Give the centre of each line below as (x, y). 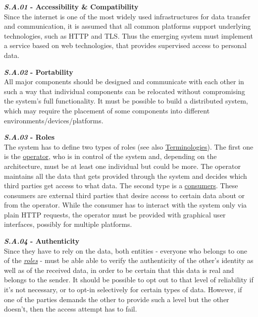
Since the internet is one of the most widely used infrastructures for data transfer (127, 16)
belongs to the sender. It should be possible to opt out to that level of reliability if (129, 280)
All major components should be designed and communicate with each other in (124, 81)
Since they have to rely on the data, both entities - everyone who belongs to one (126, 250)
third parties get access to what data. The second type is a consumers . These (121, 185)
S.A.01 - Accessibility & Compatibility (71, 6)
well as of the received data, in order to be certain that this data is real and (119, 270)
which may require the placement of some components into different (107, 110)
